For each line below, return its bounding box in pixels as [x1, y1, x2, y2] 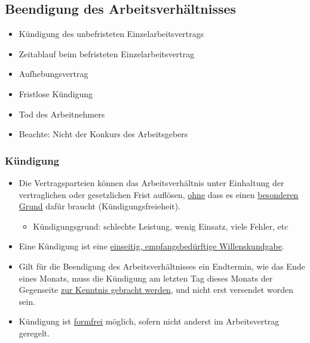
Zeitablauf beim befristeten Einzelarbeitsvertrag [19, 47, 195, 60]
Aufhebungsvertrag [19, 67, 88, 80]
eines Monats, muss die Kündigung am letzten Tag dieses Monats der [19, 271, 273, 284]
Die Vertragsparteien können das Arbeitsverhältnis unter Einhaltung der [19, 176, 284, 189]
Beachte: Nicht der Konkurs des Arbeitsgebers [19, 128, 188, 140]
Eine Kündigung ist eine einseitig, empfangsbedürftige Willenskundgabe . [19, 240, 284, 252]
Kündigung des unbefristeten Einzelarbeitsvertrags [19, 27, 204, 40]
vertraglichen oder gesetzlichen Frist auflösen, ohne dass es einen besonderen [19, 188, 299, 200]
